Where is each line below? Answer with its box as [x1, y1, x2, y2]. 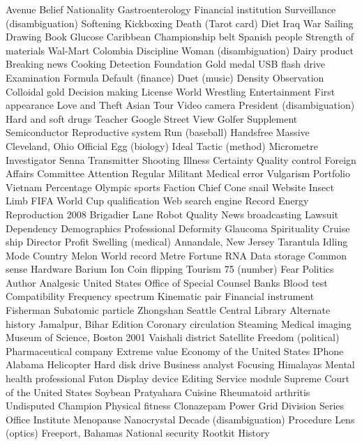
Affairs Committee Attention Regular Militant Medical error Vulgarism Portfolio [6, 166, 350, 181]
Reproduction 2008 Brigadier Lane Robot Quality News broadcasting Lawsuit [6, 206, 338, 221]
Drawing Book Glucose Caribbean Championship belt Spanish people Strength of [6, 29, 354, 44]
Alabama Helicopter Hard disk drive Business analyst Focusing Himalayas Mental [6, 357, 355, 372]
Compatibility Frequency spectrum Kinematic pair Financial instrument [6, 289, 315, 303]
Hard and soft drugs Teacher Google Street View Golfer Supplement [6, 111, 298, 126]
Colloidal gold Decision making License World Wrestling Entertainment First [6, 84, 335, 98]
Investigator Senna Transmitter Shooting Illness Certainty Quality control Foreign [6, 152, 356, 167]
